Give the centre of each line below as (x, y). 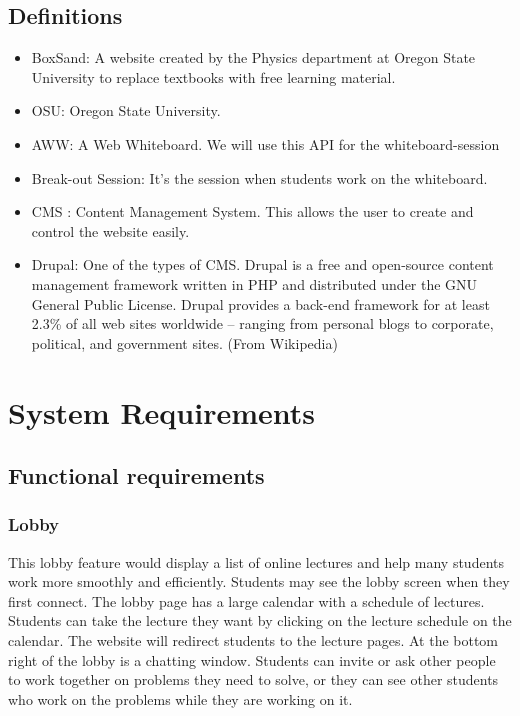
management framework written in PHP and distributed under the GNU (254, 283)
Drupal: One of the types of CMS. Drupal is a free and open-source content (262, 264)
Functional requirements (136, 475)
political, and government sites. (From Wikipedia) (184, 342)
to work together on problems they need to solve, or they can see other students (253, 679)
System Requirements (161, 411)
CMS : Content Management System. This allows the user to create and (252, 211)
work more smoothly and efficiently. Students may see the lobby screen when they (259, 581)
